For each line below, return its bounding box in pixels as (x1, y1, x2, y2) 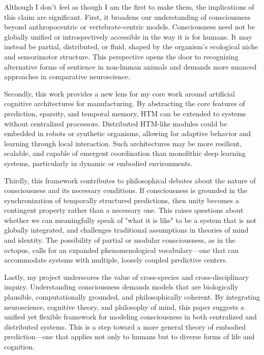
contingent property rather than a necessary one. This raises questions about (4, 205, 244, 215)
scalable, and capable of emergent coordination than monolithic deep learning (4, 148, 246, 158)
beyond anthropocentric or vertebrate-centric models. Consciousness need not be (4, 21, 255, 32)
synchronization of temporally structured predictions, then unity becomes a (4, 195, 239, 205)
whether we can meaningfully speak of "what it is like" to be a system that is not (4, 214, 257, 225)
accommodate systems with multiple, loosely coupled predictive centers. (4, 254, 228, 265)
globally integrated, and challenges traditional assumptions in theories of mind (4, 224, 249, 235)
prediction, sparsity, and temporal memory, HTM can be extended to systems (4, 108, 246, 118)
